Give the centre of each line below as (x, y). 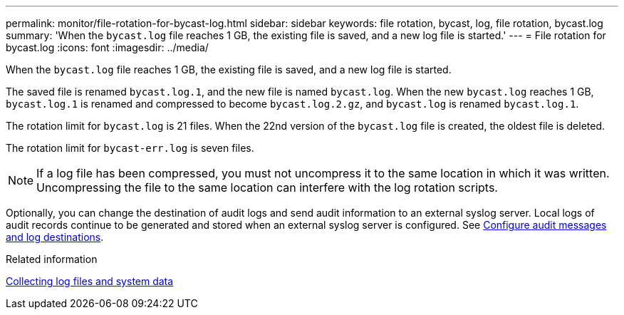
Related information (52, 259)
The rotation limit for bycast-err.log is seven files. (130, 148)
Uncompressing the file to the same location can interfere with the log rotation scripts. (267, 187)
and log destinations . (55, 237)
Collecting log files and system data (90, 281)
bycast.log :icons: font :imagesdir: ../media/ (107, 47)
